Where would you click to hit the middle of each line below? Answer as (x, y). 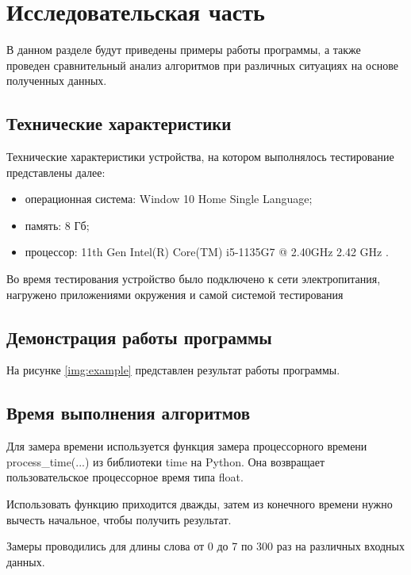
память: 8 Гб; (57, 225)
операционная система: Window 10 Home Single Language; (169, 199)
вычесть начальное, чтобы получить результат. (119, 519)
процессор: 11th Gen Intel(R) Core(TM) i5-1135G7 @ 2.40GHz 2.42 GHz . (207, 252)
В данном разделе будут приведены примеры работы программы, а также (184, 50)
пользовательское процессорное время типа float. (125, 477)
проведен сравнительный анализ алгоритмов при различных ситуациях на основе (202, 65)
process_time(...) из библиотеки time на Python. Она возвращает (166, 461)
